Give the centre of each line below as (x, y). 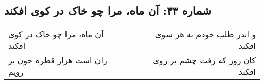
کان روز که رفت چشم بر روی (204, 60)
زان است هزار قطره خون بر (58, 60)
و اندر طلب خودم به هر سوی (205, 34)
